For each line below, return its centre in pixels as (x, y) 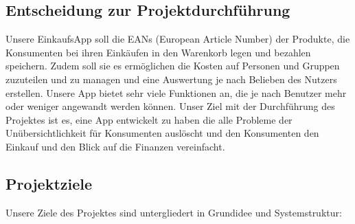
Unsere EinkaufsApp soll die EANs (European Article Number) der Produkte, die (178, 39)
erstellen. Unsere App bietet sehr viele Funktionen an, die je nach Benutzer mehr (176, 92)
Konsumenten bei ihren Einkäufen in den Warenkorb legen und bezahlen (158, 52)
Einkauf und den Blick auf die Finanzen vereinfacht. (115, 146)
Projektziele (49, 183)
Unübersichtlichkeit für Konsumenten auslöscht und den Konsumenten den (162, 133)
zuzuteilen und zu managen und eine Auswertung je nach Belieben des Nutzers (171, 79)
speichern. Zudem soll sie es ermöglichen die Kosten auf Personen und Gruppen (173, 66)
